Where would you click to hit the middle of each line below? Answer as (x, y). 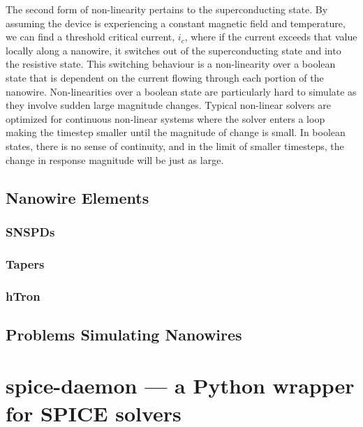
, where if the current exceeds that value (271, 37)
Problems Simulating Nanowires (124, 334)
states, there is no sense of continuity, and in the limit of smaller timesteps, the (175, 145)
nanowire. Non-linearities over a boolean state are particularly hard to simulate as (181, 91)
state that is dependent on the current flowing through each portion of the (165, 77)
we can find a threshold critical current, (90, 37)
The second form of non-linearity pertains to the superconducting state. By (167, 9)
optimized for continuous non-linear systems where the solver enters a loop (165, 118)
